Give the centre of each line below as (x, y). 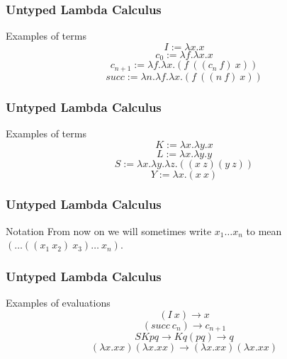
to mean (264, 230)
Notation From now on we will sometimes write (109, 230)
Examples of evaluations (58, 303)
